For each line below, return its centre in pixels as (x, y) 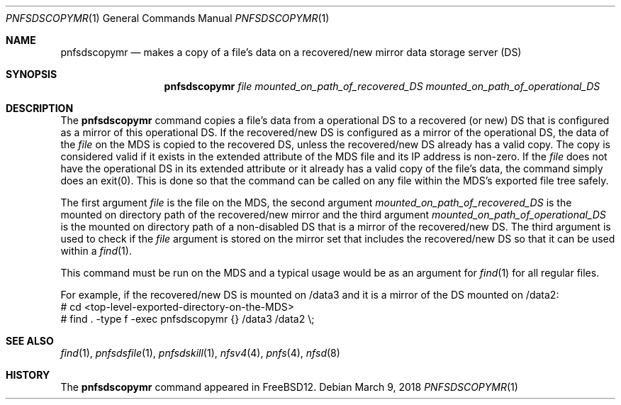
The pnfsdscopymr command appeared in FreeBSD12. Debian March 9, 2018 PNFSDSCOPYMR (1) (289, 387)
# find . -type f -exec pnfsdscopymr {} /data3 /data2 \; (188, 319)
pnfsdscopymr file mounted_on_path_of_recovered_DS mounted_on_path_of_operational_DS (382, 86)
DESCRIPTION (40, 108)
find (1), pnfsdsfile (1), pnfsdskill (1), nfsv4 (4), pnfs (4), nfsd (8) (200, 353)
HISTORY (28, 375)
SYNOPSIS (32, 74)
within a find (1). (96, 251)
